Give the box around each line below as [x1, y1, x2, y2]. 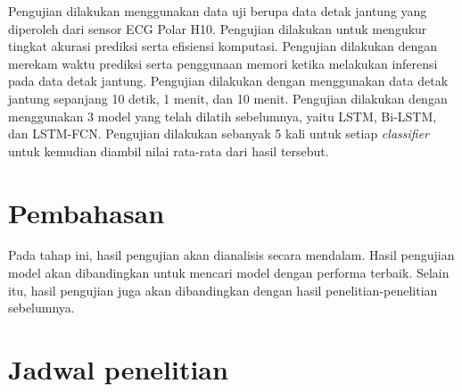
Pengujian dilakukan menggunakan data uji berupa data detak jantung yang [8, 2, 427, 20]
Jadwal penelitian [8, 351, 228, 388]
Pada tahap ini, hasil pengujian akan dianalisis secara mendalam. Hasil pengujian [8, 246, 455, 264]
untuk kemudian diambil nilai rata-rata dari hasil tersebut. [8, 141, 329, 160]
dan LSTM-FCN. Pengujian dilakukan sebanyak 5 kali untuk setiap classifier [8, 124, 430, 143]
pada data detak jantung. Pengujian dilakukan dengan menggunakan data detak [8, 71, 449, 90]
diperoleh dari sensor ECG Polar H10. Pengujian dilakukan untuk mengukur [8, 19, 427, 38]
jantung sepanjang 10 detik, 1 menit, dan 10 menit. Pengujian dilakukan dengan [8, 88, 448, 107]
